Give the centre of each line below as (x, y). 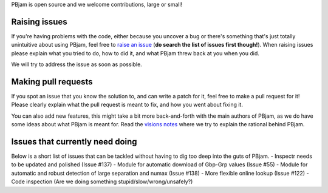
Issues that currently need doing (74, 142)
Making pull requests (52, 82)
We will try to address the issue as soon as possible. (77, 64)
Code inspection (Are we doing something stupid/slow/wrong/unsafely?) (102, 181)
